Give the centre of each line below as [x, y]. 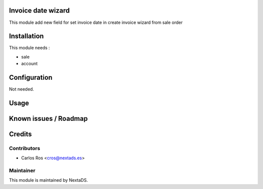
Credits [20, 134]
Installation [26, 36]
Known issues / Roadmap [48, 119]
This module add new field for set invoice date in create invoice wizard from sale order [96, 22]
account [29, 64]
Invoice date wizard [39, 10]
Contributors [25, 148]
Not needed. [21, 89]
